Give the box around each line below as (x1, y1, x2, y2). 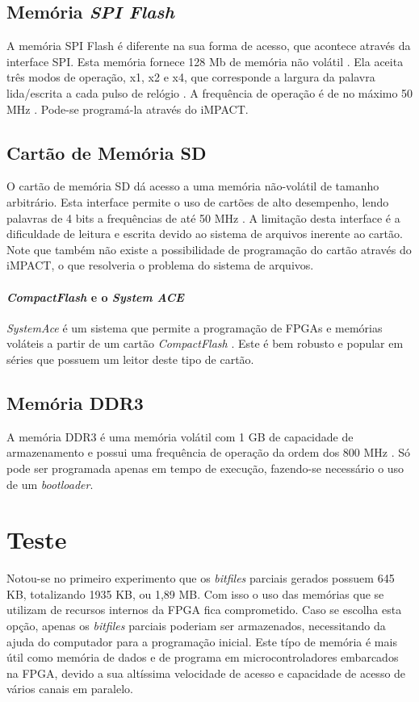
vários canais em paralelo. (6, 680, 133, 697)
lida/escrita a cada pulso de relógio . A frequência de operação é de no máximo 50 (6, 84, 413, 101)
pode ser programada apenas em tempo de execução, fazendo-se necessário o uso (6, 459, 404, 476)
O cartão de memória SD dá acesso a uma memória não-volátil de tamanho (6, 178, 379, 194)
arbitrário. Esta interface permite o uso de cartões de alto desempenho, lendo (6, 193, 389, 210)
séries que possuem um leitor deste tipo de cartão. (6, 350, 254, 367)
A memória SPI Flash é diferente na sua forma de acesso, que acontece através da (6, 37, 411, 54)
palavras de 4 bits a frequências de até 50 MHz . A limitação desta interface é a (6, 209, 400, 226)
